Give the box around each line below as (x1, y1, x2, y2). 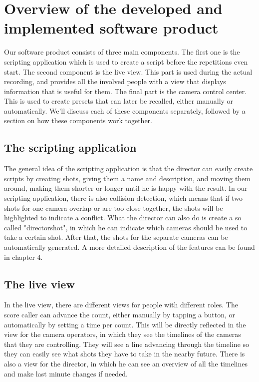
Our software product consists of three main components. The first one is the (4, 47, 240, 57)
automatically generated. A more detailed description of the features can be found (4, 242, 255, 252)
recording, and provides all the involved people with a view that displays (4, 76, 226, 87)
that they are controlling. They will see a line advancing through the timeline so (4, 338, 250, 349)
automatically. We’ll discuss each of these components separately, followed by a (4, 105, 246, 116)
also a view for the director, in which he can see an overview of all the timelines (4, 358, 248, 368)
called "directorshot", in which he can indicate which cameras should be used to (4, 222, 248, 232)
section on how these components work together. (4, 115, 152, 126)
